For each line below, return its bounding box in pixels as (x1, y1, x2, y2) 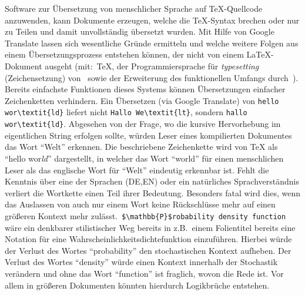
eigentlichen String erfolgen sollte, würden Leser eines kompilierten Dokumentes (5, 129, 292, 141)
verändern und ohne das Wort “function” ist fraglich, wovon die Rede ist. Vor (5, 267, 284, 279)
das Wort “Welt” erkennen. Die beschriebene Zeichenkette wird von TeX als (5, 140, 278, 153)
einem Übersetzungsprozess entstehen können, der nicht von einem (5, 48, 244, 61)
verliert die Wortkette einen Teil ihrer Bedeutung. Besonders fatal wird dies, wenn (5, 186, 300, 199)
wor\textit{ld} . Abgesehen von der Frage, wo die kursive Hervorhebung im (5, 118, 281, 130)
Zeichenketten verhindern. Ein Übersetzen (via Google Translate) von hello (5, 94, 279, 106)
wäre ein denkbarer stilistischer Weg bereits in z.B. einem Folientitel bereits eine (5, 221, 296, 233)
